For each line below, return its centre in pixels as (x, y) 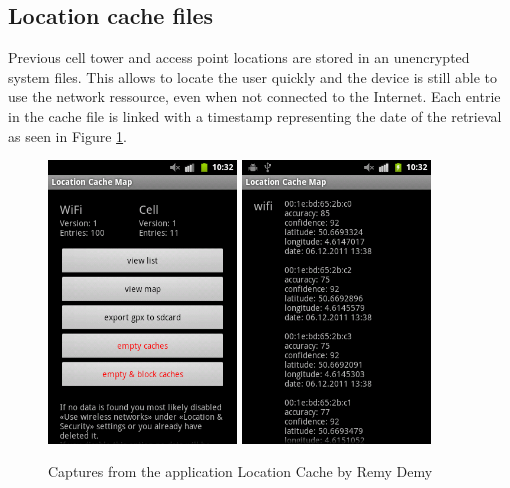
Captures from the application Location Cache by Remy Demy (240, 471)
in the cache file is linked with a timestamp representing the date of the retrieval (255, 115)
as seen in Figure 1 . (67, 135)
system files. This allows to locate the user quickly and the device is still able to (253, 76)
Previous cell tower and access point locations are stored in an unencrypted (239, 57)
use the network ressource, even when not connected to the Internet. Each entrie (254, 96)
